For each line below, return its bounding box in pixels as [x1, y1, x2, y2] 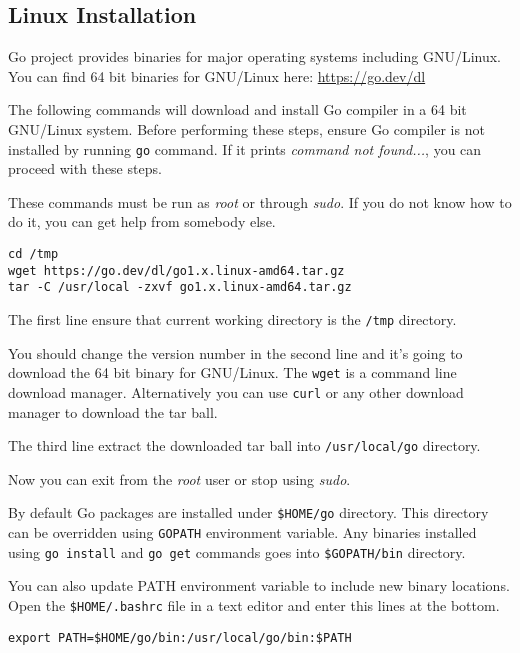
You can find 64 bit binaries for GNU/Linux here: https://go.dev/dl [8, 65, 426, 86]
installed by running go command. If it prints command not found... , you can [8, 138, 482, 159]
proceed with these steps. [8, 158, 162, 179]
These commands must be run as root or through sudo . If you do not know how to [8, 191, 512, 212]
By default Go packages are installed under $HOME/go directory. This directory [8, 502, 489, 523]
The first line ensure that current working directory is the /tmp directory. [8, 308, 457, 329]
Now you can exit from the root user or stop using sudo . [8, 468, 351, 489]
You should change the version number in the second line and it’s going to [8, 342, 463, 363]
